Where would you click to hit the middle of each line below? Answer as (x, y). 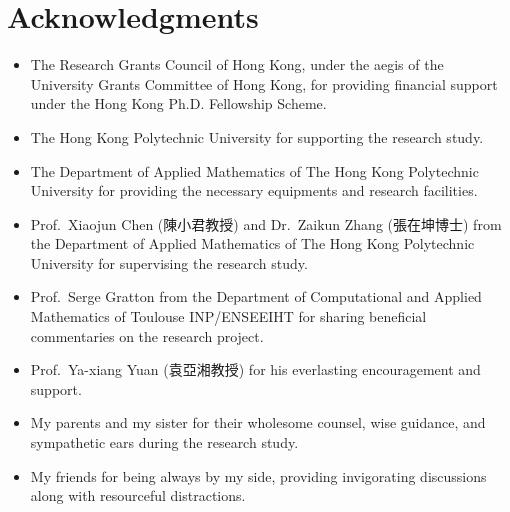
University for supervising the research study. (169, 262)
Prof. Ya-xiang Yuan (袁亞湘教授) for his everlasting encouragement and (255, 369)
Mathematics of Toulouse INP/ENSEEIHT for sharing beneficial (228, 316)
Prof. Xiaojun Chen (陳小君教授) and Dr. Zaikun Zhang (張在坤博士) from (266, 223)
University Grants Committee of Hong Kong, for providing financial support (264, 83)
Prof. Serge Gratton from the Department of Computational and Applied (256, 296)
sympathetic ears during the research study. (164, 442)
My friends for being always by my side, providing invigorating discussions (258, 475)
